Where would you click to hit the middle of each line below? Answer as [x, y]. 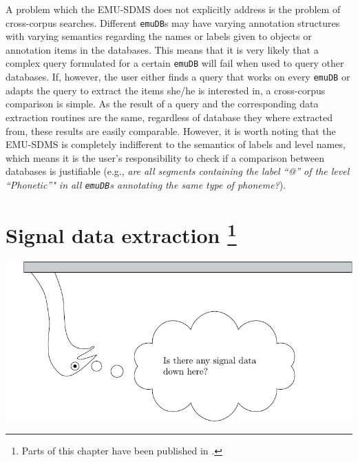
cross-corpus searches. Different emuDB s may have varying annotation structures [173, 22]
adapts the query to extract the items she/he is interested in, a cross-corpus [166, 90]
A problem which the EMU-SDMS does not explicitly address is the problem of [173, 9]
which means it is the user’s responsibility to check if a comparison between [165, 157]
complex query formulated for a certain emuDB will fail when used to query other [175, 63]
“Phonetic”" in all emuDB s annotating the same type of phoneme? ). [146, 184]
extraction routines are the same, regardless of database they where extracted [169, 117]
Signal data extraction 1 [121, 233]
